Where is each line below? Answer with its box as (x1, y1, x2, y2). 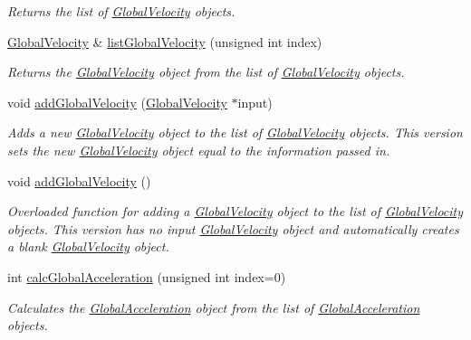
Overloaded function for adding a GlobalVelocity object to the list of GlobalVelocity (7, 202, 464, 221)
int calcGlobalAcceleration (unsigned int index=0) (7, 267, 286, 286)
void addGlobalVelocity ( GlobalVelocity (7, 92, 227, 111)
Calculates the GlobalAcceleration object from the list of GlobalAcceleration (7, 297, 420, 316)
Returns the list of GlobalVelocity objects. (7, 2, 235, 20)
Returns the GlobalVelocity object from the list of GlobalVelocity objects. (7, 62, 405, 81)
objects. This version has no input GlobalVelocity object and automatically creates (7, 219, 459, 238)
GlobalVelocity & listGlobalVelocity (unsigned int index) (7, 32, 322, 51)
